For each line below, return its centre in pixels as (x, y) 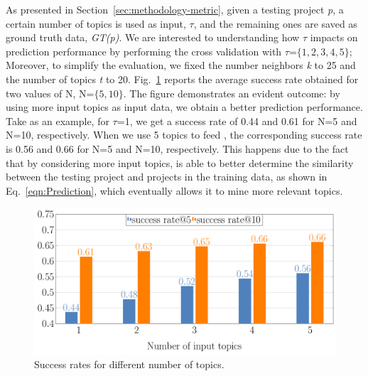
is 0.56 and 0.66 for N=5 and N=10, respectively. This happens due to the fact (177, 148)
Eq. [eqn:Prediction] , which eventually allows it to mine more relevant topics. (174, 190)
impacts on (334, 37)
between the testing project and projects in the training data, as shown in (167, 177)
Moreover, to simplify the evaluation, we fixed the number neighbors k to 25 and (181, 65)
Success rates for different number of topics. (129, 364)
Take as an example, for (58, 120)
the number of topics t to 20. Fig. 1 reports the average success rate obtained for (182, 79)
